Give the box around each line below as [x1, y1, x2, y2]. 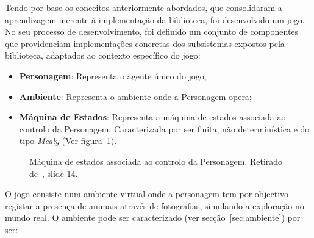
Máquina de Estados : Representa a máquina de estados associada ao [19, 110, 286, 123]
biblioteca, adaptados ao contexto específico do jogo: [5, 49, 201, 62]
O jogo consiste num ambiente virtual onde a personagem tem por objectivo [5, 187, 289, 200]
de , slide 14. [29, 167, 78, 179]
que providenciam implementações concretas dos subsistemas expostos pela [5, 37, 285, 49]
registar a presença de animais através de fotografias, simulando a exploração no [5, 199, 304, 212]
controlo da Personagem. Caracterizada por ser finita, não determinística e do [19, 122, 310, 135]
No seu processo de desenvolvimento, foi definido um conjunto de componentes [5, 25, 299, 38]
